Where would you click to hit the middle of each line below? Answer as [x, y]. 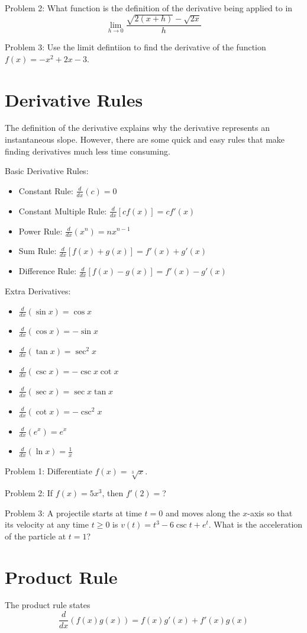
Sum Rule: [38, 251]
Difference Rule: [48, 271]
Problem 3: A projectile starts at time [73, 512]
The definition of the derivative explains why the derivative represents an [137, 128]
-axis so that [270, 512]
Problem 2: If [29, 492]
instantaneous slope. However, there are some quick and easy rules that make [145, 139]
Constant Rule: [46, 190]
